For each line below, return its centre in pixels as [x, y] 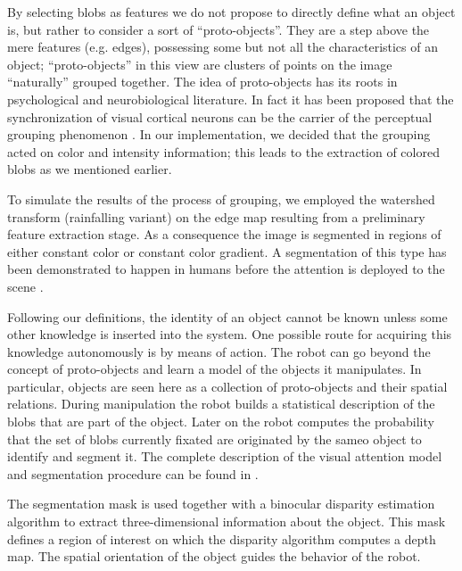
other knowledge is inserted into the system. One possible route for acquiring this [230, 334]
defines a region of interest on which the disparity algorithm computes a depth [222, 538]
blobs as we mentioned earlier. [90, 169]
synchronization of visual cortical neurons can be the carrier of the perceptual [220, 116]
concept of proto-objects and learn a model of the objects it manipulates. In [214, 369]
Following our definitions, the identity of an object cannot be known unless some [227, 316]
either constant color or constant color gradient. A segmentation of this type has [227, 251]
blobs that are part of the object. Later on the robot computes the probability [221, 422]
